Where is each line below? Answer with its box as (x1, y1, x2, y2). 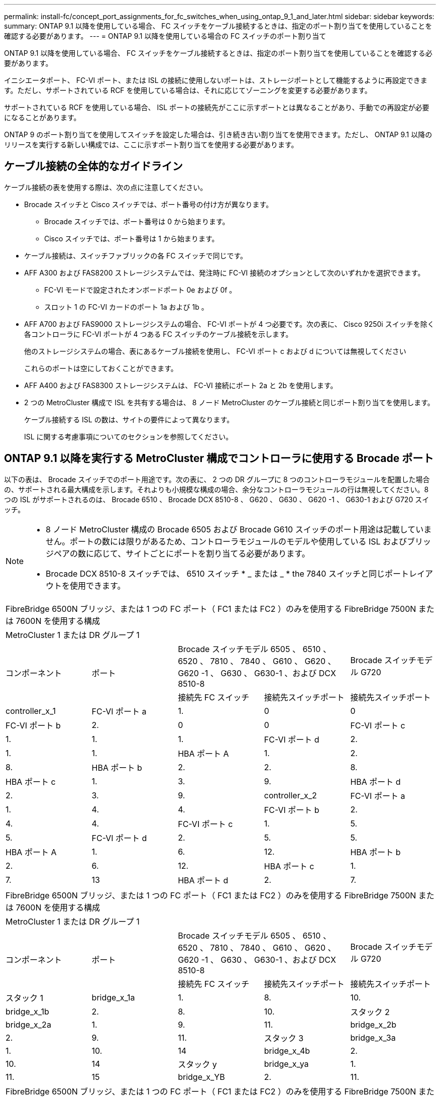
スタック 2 (350, 1006, 390, 1017)
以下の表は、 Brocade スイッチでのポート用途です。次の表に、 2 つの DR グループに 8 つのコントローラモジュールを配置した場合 (4, 475, 430, 484)
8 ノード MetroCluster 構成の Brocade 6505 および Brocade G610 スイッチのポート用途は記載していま (46, 524, 432, 534)
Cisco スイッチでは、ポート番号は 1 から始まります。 (44, 234, 219, 243)
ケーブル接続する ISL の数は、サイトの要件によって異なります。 (24, 415, 234, 424)
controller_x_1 (6, 705, 56, 716)
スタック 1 (6, 992, 44, 1003)
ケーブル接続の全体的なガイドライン (4, 160, 183, 173)
